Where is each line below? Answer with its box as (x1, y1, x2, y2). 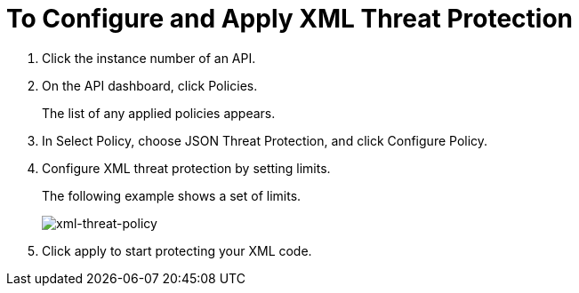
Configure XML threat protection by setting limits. (42, 160, 331, 176)
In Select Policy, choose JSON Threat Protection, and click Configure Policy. (42, 132, 488, 148)
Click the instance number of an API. (42, 50, 256, 66)
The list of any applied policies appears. (42, 105, 276, 121)
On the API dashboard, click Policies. (42, 77, 258, 93)
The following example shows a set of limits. (42, 187, 302, 203)
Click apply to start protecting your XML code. (42, 242, 312, 258)
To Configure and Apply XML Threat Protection (6, 4, 574, 34)
